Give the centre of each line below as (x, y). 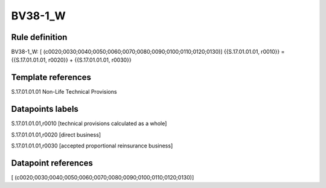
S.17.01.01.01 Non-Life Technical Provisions (64, 92)
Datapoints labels (45, 109)
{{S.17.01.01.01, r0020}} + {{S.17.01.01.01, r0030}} (72, 60)
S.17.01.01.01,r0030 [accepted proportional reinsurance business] (92, 146)
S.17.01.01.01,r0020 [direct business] (56, 135)
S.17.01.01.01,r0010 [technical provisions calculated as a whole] (89, 123)
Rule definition (39, 37)
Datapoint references (52, 163)
